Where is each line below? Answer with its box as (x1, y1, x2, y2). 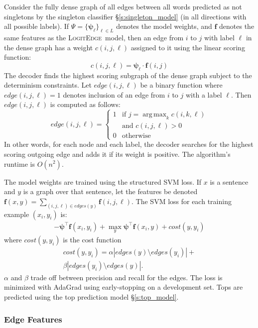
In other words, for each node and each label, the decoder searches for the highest (4, 139, 254, 149)
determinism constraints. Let (4, 80, 92, 90)
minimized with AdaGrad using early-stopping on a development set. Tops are (4, 282, 243, 292)
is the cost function (63, 234, 122, 244)
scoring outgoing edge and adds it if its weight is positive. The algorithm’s (4, 148, 231, 159)
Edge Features (4, 313, 62, 325)
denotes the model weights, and (116, 21, 212, 31)
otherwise (122, 132, 151, 140)
